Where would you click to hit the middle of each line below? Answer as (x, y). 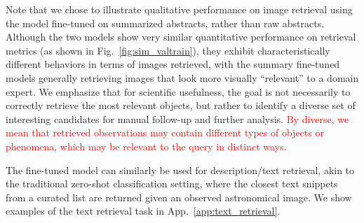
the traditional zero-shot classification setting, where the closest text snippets (172, 184)
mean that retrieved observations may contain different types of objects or (165, 132)
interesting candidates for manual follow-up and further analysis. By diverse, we (177, 118)
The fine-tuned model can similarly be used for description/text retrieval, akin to (180, 170)
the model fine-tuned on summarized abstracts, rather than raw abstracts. (165, 23)
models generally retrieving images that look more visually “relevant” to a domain (182, 77)
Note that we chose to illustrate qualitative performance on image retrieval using (179, 9)
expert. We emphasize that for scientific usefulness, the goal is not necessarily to (178, 91)
